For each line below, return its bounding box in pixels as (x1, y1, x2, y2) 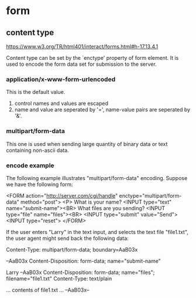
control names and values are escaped (14, 100, 109, 107)
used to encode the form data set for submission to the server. (6, 60, 157, 67)
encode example (6, 161, 54, 170)
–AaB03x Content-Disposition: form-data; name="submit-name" (6, 257, 161, 265)
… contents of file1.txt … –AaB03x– (6, 286, 90, 293)
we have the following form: (6, 181, 73, 188)
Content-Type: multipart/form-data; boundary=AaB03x (6, 246, 138, 253)
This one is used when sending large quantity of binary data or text (6, 140, 168, 147)
